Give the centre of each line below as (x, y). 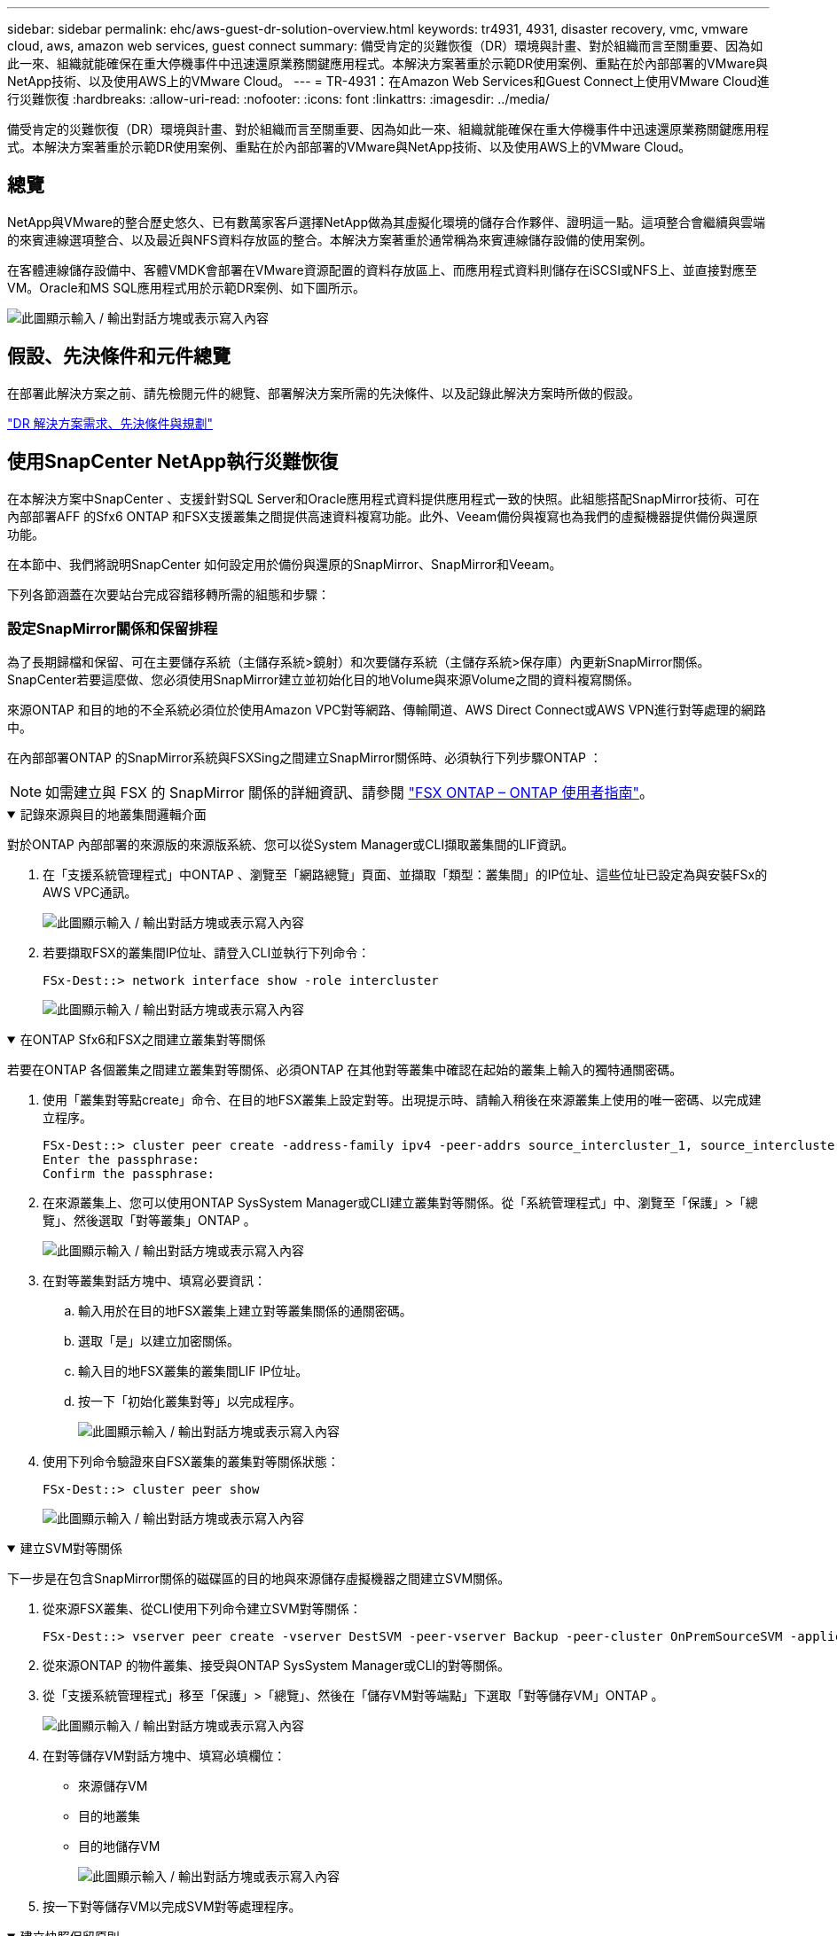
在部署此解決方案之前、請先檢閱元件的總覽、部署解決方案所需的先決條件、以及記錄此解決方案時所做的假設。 (324, 393)
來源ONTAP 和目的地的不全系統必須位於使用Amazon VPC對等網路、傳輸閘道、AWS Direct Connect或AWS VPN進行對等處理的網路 (387, 710)
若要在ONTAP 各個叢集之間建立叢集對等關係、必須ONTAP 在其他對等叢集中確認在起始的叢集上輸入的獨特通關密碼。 (345, 1070)
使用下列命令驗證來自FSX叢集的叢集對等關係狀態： (191, 1462)
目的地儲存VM (119, 1846)
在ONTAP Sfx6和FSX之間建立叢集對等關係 (143, 1040)
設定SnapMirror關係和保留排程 (113, 628)
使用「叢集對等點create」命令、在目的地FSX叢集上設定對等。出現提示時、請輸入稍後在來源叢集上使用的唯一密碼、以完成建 (402, 1100)
